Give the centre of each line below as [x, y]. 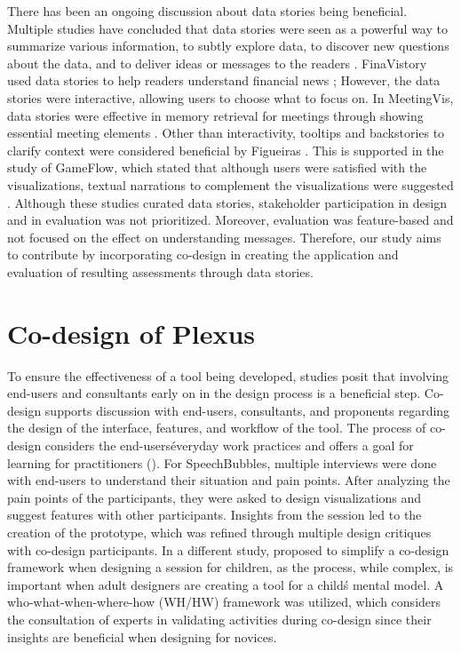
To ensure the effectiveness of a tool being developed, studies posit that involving [228, 375]
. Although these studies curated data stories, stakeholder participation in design [227, 202]
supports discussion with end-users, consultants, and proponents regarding [247, 410]
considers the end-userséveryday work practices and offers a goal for [229, 445]
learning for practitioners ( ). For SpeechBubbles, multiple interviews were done [222, 462]
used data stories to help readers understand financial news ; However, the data [224, 80]
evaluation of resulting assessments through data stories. [160, 271]
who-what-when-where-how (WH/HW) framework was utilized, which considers [224, 602]
